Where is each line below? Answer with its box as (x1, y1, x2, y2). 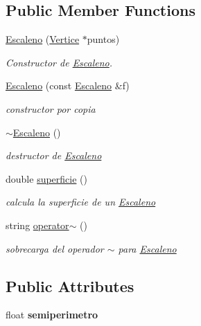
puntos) (87, 32, 120, 46)
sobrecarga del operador (6, 241, 104, 255)
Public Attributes (6, 275, 134, 296)
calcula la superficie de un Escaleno (6, 194, 156, 209)
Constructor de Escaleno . (6, 55, 113, 69)
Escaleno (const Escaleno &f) (6, 78, 130, 93)
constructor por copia (6, 101, 96, 116)
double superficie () (6, 171, 87, 185)
